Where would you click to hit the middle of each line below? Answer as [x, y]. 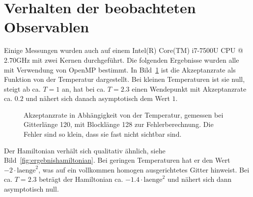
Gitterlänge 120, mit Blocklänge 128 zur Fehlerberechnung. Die [119, 124]
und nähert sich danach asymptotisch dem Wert [98, 98]
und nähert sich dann [199, 179]
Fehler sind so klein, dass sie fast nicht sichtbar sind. [103, 134]
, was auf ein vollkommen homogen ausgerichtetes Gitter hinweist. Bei [144, 169]
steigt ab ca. [22, 88]
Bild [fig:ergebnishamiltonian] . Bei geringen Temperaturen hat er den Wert [117, 160]
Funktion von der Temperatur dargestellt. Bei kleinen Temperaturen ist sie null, [125, 79]
